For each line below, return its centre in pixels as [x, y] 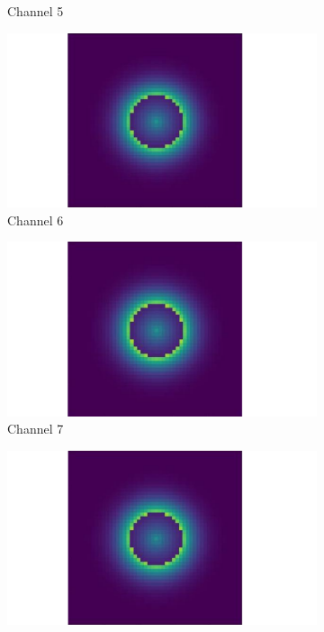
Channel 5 [36, 11]
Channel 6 [36, 220]
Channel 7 [36, 429]
